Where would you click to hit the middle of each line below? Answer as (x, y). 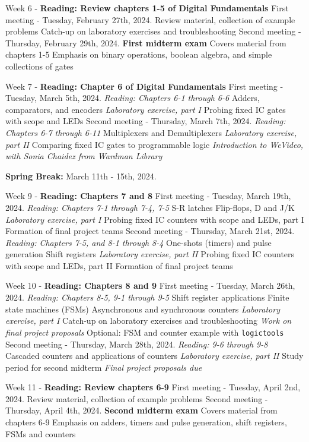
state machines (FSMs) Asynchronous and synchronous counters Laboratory (143, 309)
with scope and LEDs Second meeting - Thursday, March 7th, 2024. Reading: (146, 121)
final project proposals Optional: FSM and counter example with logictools (145, 332)
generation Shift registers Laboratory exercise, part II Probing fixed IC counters (150, 254)
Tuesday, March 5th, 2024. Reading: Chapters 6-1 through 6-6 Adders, (133, 98)
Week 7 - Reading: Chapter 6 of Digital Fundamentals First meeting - (144, 86)
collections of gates (39, 66)
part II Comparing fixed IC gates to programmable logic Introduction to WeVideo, (154, 144)
